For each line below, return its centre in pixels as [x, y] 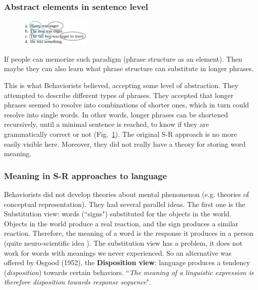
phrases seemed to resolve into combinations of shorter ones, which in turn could [127, 105]
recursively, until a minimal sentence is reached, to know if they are [106, 124]
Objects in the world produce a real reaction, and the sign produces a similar [121, 223]
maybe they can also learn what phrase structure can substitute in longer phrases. [129, 68]
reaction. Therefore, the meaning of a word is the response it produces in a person [129, 233]
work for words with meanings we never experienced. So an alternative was [118, 252]
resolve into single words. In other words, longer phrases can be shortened [116, 114]
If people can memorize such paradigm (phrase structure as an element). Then [123, 58]
